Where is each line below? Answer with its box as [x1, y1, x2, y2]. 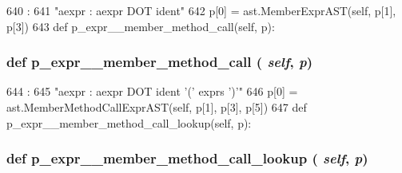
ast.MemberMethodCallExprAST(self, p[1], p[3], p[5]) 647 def [6, 99, 307, 115]
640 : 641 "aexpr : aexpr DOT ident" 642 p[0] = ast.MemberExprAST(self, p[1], [6, 2, 396, 18]
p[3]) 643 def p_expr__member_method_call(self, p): [6, 18, 275, 34]
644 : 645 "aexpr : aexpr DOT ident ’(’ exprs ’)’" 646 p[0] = [6, 83, 298, 100]
